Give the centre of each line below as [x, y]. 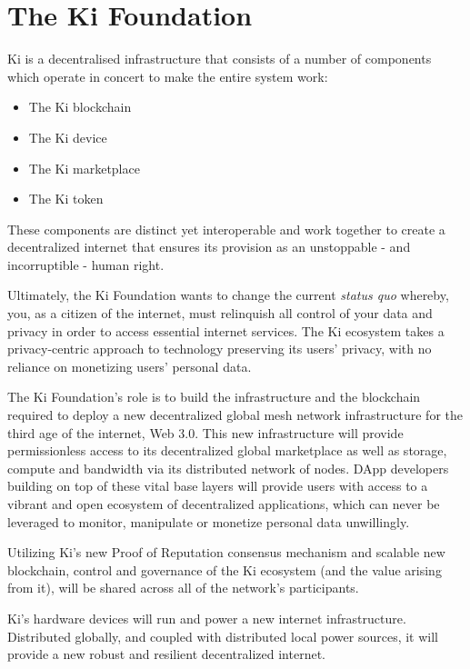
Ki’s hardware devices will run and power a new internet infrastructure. [207, 618]
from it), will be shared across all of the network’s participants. [183, 588]
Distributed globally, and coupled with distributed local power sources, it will [223, 636]
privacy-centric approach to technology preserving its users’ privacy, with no [220, 349]
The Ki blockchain [80, 107]
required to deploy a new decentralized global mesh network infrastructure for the [235, 415]
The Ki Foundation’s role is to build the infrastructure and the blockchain [214, 397]
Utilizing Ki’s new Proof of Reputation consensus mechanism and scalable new [226, 552]
